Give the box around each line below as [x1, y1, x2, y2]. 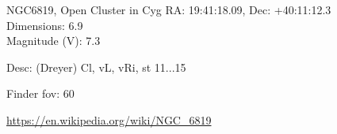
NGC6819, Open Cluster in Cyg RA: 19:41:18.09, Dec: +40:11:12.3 [6, 2, 331, 17]
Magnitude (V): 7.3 [6, 32, 101, 49]
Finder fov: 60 [6, 85, 75, 102]
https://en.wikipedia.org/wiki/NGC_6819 [6, 111, 212, 128]
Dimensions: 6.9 [6, 17, 83, 33]
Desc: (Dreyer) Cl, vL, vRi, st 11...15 [6, 58, 186, 75]
